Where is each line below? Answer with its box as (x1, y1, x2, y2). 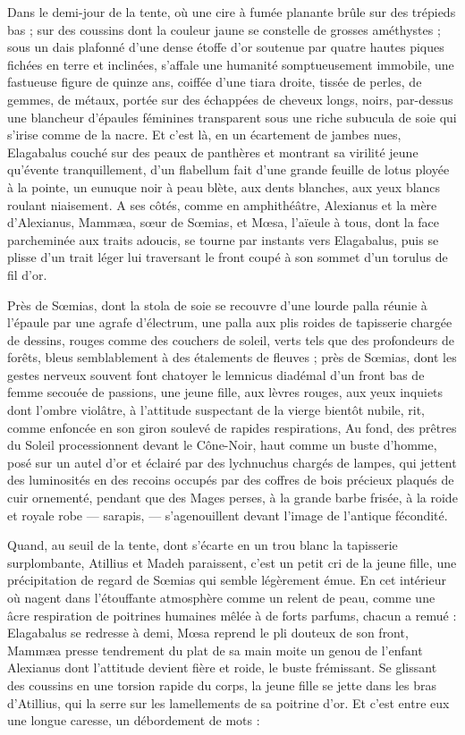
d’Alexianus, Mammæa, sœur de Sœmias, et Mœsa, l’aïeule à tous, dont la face (7, 213, 440, 232)
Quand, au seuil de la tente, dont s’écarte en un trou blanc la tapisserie (7, 536, 398, 554)
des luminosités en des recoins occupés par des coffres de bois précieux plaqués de (7, 470, 454, 489)
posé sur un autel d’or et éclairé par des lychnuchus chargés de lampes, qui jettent (7, 452, 457, 471)
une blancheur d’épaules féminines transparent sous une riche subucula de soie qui (7, 107, 457, 126)
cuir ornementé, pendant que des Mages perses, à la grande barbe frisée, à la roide (7, 488, 458, 507)
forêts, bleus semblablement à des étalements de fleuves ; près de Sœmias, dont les (7, 348, 457, 367)
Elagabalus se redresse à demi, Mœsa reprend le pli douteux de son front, (7, 623, 409, 642)
